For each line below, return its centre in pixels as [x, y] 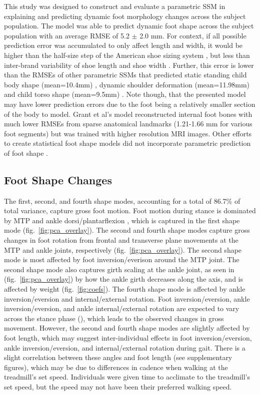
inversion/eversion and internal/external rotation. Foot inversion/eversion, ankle [127, 298]
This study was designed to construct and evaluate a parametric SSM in [115, 6]
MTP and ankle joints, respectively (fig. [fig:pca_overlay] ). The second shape [123, 249]
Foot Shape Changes [58, 180]
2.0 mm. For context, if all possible [193, 35]
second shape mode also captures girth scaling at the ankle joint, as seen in [119, 269]
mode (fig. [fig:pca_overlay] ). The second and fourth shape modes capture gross [127, 230]
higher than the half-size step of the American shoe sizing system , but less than [127, 55]
